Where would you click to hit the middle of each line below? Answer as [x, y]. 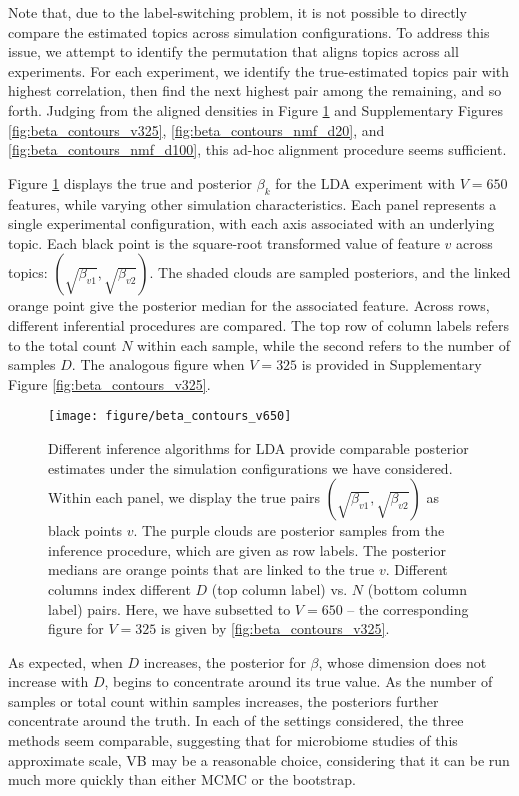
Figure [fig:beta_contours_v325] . [109, 383]
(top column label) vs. [279, 588]
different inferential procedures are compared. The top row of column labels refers [259, 324]
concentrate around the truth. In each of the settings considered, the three [236, 720]
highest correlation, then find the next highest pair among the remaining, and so [255, 90]
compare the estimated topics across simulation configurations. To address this [249, 31]
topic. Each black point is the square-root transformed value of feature [224, 242]
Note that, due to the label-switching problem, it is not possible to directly [237, 12]
